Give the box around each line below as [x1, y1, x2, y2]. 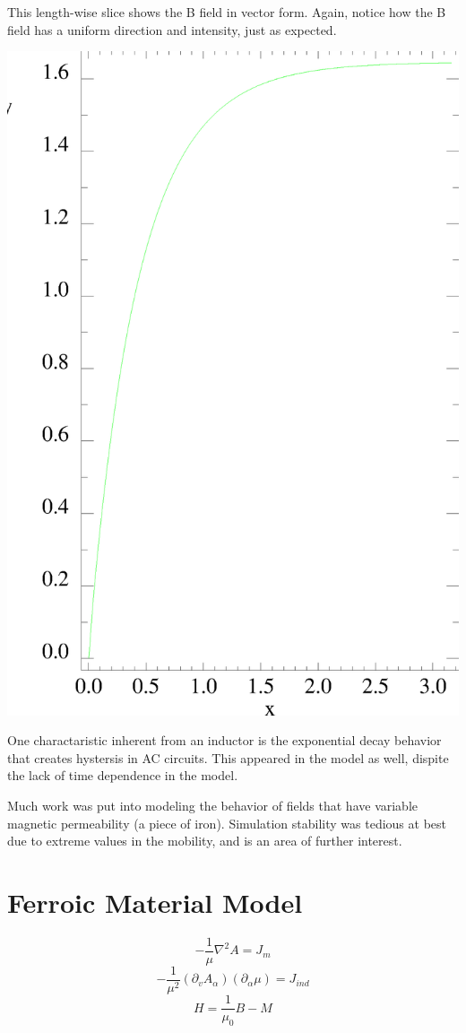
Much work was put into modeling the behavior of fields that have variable [7, 796, 419, 815]
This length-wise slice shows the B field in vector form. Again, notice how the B [7, 3, 446, 21]
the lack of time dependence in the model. [7, 766, 238, 785]
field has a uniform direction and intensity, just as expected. [7, 20, 337, 39]
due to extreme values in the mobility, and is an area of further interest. [7, 831, 402, 850]
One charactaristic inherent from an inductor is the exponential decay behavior [7, 731, 442, 750]
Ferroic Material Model [7, 883, 303, 920]
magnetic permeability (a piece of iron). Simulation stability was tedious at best [7, 813, 446, 832]
